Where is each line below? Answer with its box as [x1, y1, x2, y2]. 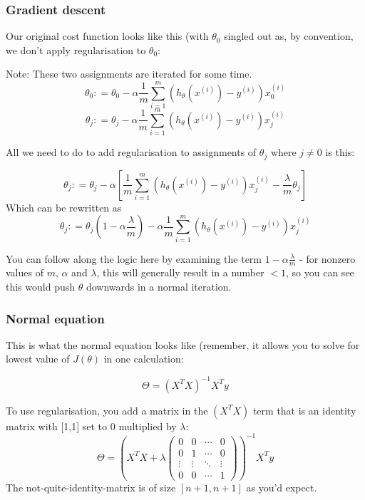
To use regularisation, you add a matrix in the [6, 402, 208, 417]
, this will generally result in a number [96, 265, 264, 280]
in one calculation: [103, 351, 184, 366]
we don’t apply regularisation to [6, 42, 146, 57]
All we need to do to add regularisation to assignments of [6, 145, 257, 160]
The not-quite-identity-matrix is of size [6, 479, 176, 494]
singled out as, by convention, [224, 28, 354, 43]
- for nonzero [299, 251, 356, 266]
